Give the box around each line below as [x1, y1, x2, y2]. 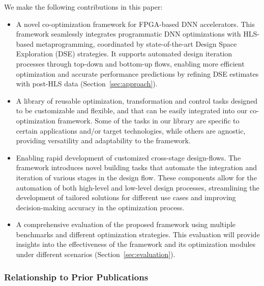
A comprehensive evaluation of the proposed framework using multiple [16, 219, 236, 230]
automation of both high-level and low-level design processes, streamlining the [16, 182, 259, 193]
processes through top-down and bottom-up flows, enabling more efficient [16, 58, 245, 69]
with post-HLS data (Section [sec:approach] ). [16, 78, 158, 89]
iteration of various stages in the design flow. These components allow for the [16, 172, 257, 182]
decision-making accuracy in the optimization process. [16, 202, 185, 212]
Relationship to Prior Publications [4, 270, 149, 283]
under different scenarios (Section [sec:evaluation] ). [16, 249, 175, 260]
